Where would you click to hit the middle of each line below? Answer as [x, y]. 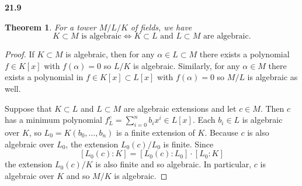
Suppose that [28, 108]
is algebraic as [273, 77]
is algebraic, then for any [110, 54]
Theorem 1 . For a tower [51, 27]
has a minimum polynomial [53, 120]
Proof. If [20, 54]
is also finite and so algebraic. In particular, [173, 164]
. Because [221, 132]
